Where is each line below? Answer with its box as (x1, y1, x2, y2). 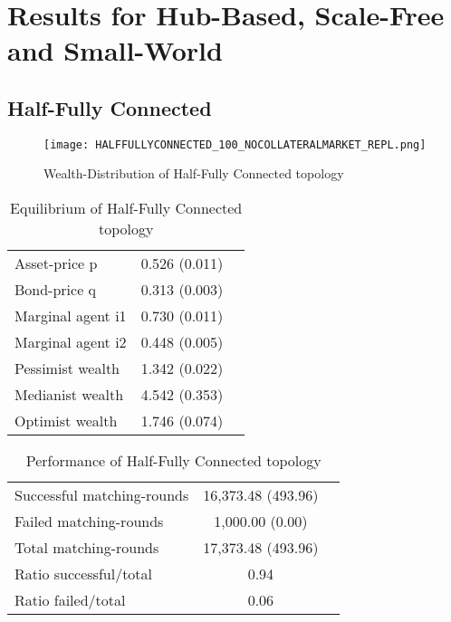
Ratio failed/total (14, 589, 126, 611)
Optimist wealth (14, 410, 118, 432)
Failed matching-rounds (14, 511, 164, 532)
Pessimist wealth (14, 358, 120, 379)
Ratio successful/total (14, 563, 153, 585)
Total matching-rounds (14, 537, 159, 559)
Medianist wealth (14, 384, 124, 406)
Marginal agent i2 (14, 331, 127, 353)
